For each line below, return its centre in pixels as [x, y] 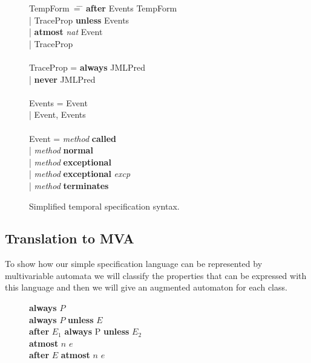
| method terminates [69, 185]
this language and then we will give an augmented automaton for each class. [146, 287]
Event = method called [73, 138]
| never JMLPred [62, 79]
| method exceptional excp [80, 174]
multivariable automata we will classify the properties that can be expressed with [156, 275]
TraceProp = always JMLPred [87, 67]
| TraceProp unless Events [79, 20]
